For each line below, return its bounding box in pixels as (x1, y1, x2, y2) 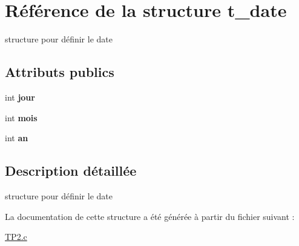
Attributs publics (5, 62, 114, 81)
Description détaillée (5, 161, 137, 180)
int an (5, 131, 28, 144)
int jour (5, 90, 35, 103)
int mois (5, 111, 38, 124)
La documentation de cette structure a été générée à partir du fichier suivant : (5, 210, 295, 222)
